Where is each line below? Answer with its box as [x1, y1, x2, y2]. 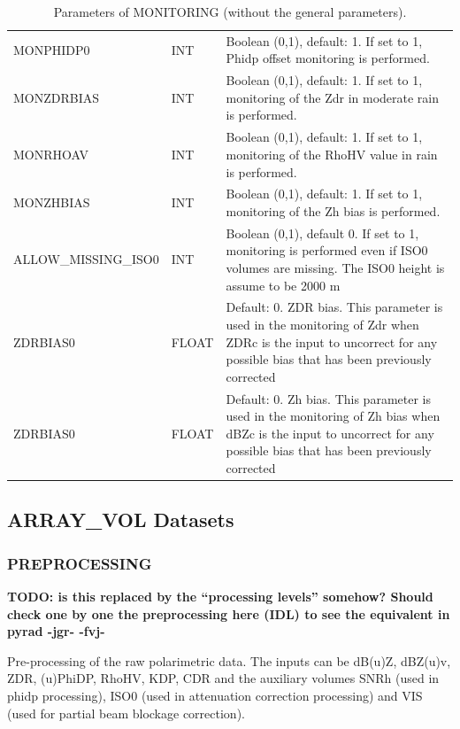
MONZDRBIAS [13, 88, 100, 106]
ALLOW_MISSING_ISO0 [13, 250, 159, 268]
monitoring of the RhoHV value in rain [226, 144, 438, 163]
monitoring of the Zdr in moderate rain [226, 88, 440, 106]
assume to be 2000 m [226, 275, 341, 294]
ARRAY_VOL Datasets [7, 506, 234, 533]
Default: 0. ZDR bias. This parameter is [226, 298, 443, 316]
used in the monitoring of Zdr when [226, 315, 419, 333]
